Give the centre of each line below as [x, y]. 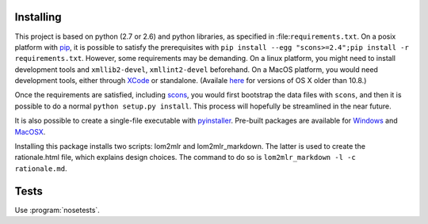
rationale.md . [41, 168]
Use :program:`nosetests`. [57, 210]
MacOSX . [30, 131]
